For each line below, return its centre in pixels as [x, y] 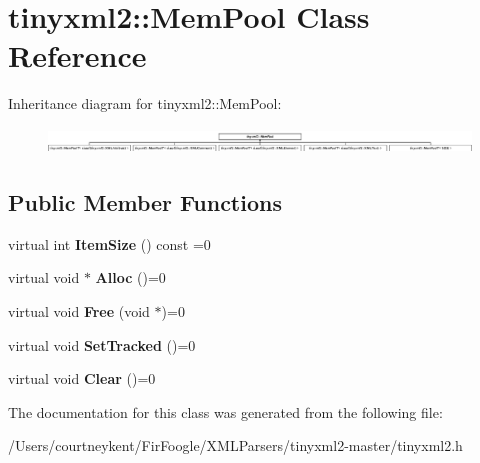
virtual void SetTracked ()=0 [102, 344]
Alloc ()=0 [130, 277]
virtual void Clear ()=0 [82, 378]
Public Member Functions [145, 202]
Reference [77, 55]
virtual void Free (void [79, 311]
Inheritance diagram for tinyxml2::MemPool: [145, 103]
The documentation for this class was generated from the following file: [225, 411]
